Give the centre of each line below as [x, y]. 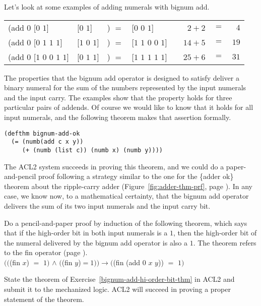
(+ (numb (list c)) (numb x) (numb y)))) [92, 150]
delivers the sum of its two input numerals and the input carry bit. [107, 205]
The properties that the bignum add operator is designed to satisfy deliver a [122, 77]
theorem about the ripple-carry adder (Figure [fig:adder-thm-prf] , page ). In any [128, 186]
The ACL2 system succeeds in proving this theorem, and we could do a [114, 166]
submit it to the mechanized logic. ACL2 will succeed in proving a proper [118, 289]
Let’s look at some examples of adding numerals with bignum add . [107, 7]
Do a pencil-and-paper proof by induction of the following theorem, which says [126, 223]
